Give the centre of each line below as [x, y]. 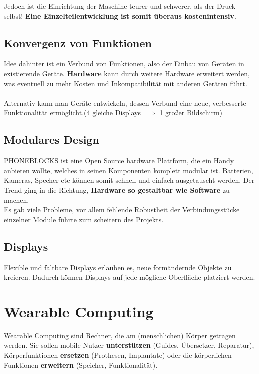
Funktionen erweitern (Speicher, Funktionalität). [81, 365]
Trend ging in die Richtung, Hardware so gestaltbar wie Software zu [117, 190]
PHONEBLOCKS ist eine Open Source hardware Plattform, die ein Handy [119, 161]
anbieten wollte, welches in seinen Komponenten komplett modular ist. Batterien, [129, 170]
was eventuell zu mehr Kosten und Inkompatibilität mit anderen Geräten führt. [126, 83]
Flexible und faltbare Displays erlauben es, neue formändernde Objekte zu [118, 267]
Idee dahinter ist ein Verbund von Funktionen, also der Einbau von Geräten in [124, 64]
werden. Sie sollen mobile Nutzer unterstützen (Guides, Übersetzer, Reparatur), [129, 345]
